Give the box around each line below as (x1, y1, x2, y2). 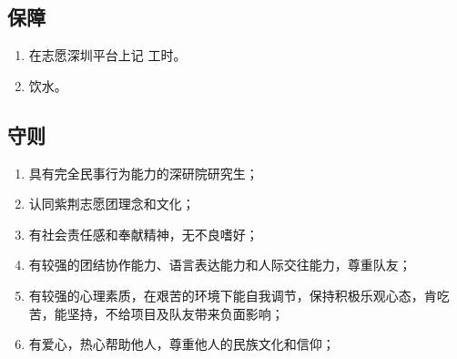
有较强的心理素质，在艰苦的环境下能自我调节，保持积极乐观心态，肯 (28, 285, 437, 304)
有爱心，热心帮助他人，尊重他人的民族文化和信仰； (28, 334, 335, 354)
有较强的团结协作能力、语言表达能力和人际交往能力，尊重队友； (28, 255, 411, 274)
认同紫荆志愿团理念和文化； (28, 194, 195, 213)
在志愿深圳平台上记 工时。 (28, 46, 187, 65)
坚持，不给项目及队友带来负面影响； (66, 303, 284, 323)
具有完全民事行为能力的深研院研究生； (28, 163, 259, 182)
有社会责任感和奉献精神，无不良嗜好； (28, 224, 259, 243)
